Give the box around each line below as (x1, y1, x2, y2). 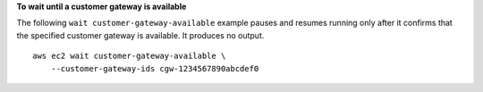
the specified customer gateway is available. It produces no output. (16, 29, 265, 40)
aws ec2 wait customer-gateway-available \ (32, 51, 226, 62)
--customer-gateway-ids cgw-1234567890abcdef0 (50, 63, 259, 73)
